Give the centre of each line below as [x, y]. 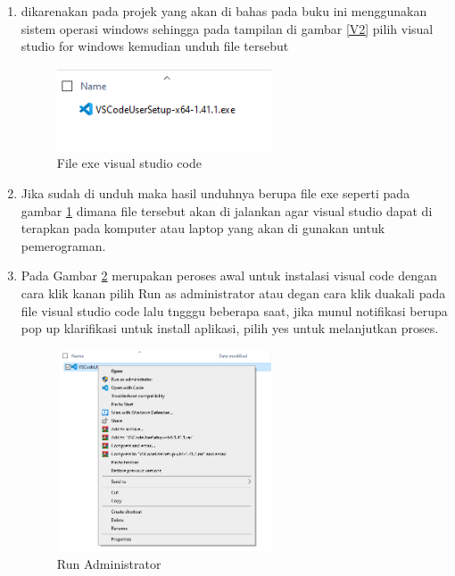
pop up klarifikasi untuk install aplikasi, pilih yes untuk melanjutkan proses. [230, 328]
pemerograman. [63, 245]
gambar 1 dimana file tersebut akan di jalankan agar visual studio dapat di [227, 210]
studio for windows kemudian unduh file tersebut [155, 46]
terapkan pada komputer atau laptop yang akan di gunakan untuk [203, 228]
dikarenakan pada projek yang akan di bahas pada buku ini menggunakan [224, 11]
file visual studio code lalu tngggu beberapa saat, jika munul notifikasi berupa [234, 310]
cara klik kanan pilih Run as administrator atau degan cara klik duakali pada [233, 292]
